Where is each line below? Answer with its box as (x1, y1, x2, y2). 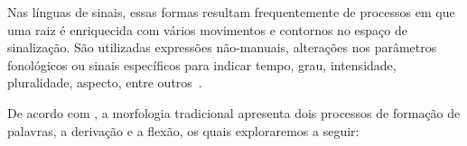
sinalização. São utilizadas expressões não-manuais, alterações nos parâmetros (7, 38, 437, 57)
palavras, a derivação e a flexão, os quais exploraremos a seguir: (7, 121, 360, 140)
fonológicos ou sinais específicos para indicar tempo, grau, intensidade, (7, 55, 397, 74)
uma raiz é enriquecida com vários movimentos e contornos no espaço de (7, 20, 407, 39)
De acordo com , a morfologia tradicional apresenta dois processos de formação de (7, 103, 461, 122)
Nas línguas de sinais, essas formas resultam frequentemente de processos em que (7, 3, 455, 21)
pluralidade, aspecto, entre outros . (7, 73, 202, 92)
